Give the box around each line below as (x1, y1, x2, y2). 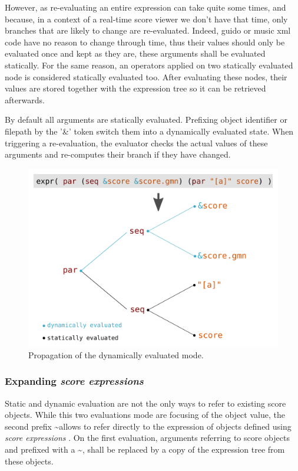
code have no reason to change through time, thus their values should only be (5, 35, 285, 48)
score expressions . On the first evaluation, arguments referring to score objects (5, 431, 290, 444)
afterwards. (5, 93, 45, 106)
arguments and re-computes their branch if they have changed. (5, 148, 231, 161)
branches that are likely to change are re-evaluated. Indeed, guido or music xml (5, 24, 291, 37)
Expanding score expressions (5, 374, 144, 388)
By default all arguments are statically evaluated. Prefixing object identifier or (5, 113, 287, 126)
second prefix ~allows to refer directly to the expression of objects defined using (5, 420, 292, 432)
